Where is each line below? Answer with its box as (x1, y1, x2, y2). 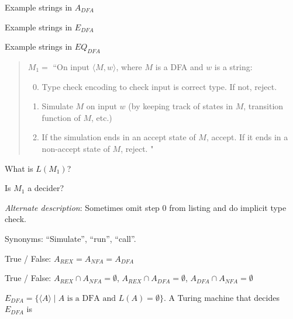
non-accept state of (42, 142, 110, 154)
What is (5, 162, 33, 174)
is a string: (214, 60, 253, 72)
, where (116, 60, 142, 72)
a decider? (27, 182, 64, 194)
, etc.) (91, 111, 112, 123)
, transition (243, 100, 284, 112)
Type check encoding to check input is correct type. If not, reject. (42, 80, 277, 92)
